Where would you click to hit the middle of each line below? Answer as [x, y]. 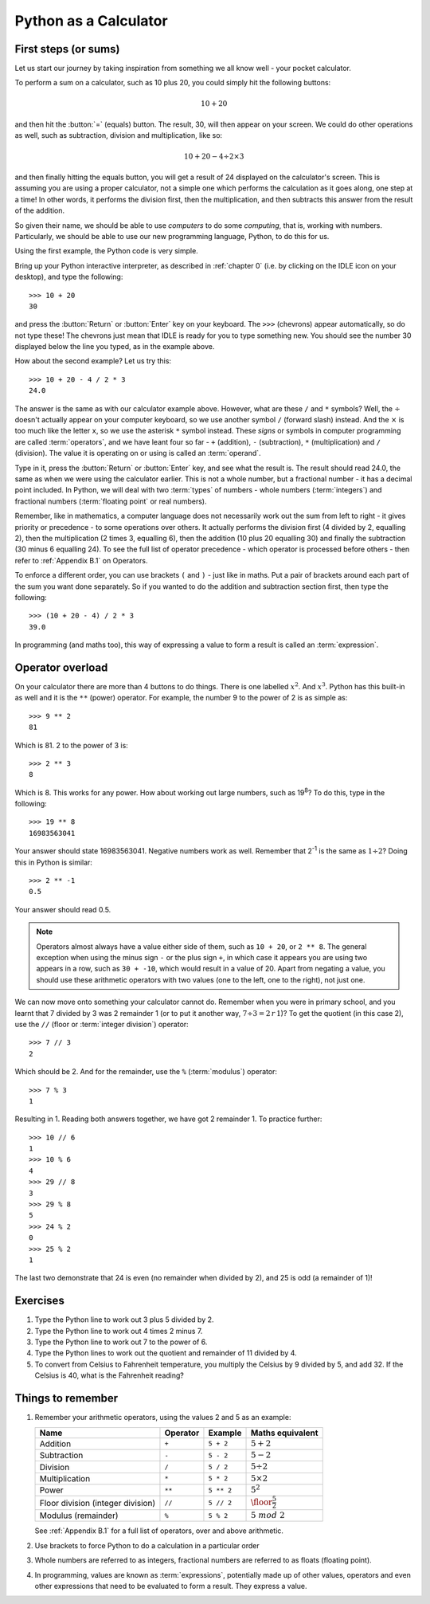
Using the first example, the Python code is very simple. [106, 251]
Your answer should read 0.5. [63, 909]
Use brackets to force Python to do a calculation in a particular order [147, 1545]
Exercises [40, 1301]
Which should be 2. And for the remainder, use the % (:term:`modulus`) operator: [146, 1072]
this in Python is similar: [54, 862]
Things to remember [66, 1398]
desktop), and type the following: [69, 277]
